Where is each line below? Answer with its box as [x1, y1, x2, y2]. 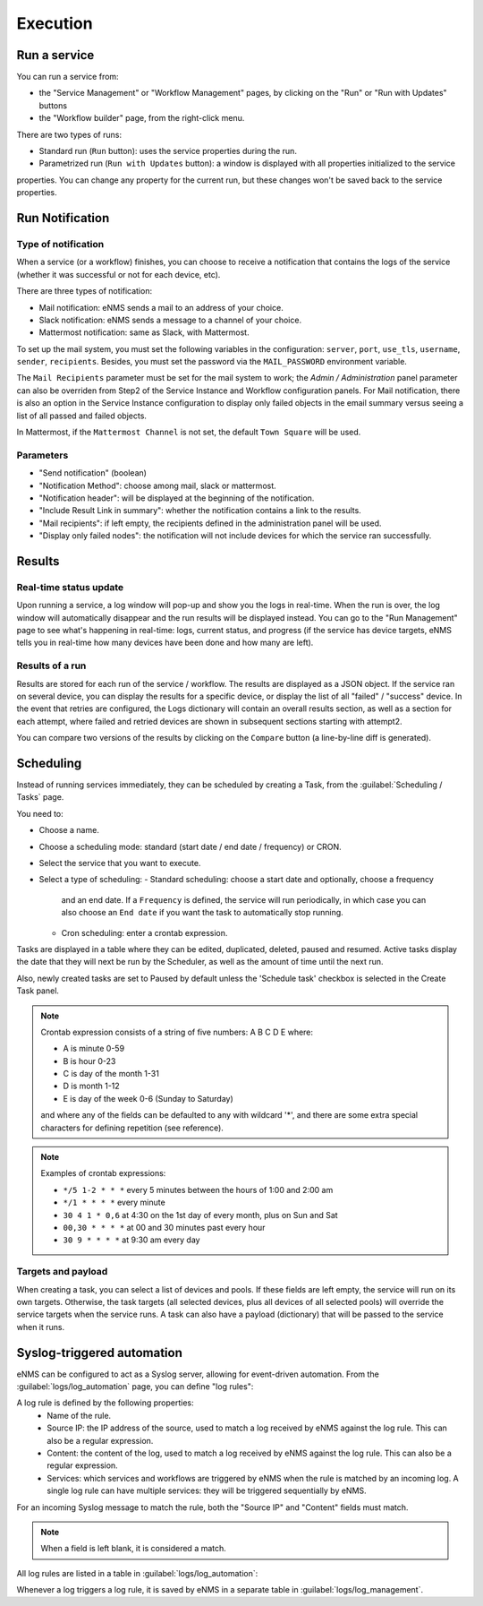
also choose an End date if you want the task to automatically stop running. [61, 907, 343, 918]
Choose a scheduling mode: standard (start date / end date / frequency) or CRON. [38, 841, 342, 852]
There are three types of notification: [16, 286, 152, 296]
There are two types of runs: [16, 129, 123, 140]
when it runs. [16, 1321, 65, 1332]
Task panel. [16, 985, 60, 996]
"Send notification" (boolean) [38, 468, 148, 478]
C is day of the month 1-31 [63, 1069, 160, 1079]
